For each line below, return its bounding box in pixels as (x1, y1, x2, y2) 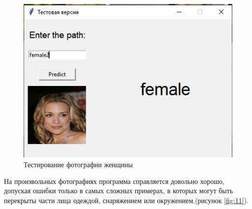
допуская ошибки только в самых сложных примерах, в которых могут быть (4, 185, 233, 196)
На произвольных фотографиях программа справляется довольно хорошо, (4, 176, 224, 186)
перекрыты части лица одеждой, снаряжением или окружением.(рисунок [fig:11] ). (4, 195, 249, 205)
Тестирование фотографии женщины (24, 159, 133, 169)
